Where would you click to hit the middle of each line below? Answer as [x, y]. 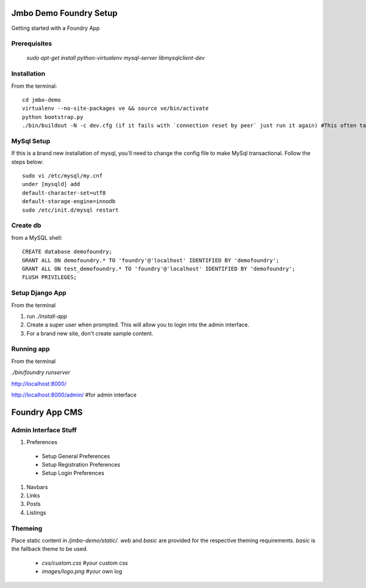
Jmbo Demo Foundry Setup [64, 13]
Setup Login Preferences [73, 473]
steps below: [27, 162]
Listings [36, 512]
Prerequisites [31, 44]
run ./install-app [47, 316]
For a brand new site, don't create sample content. [90, 333]
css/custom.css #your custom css [85, 563]
